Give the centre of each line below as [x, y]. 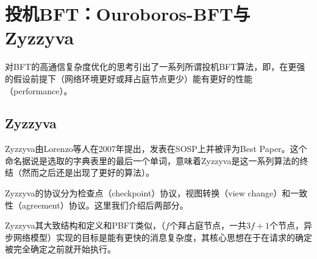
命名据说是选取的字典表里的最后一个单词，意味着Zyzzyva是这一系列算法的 [152, 160]
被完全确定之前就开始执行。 [60, 249]
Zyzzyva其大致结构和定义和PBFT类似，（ [85, 225]
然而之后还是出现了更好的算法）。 [88, 172]
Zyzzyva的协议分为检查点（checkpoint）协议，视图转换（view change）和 [148, 193]
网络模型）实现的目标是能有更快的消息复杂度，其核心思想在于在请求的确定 [162, 237]
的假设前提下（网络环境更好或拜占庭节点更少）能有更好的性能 [129, 78]
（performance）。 [39, 90]
